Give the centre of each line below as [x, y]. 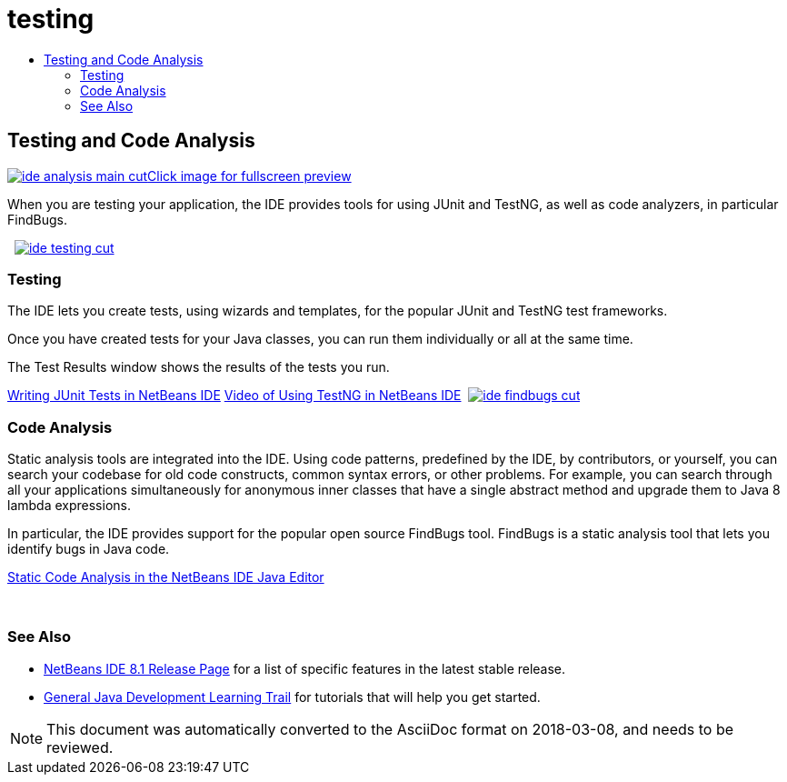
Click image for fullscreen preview [249, 175]
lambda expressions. [69, 506]
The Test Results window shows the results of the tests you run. [199, 367]
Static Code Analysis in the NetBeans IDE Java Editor [166, 577]
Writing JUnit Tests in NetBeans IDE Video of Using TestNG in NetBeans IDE [234, 396]
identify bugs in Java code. [89, 549]
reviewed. [80, 747]
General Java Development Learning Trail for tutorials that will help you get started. [292, 697]
